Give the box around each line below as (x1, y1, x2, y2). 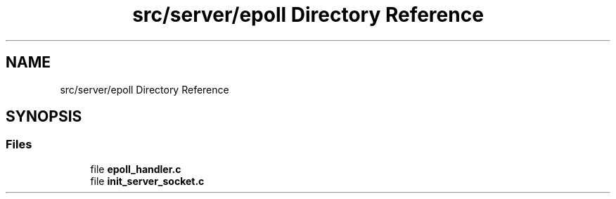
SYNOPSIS (6, 108, 82, 126)
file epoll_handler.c (90, 162, 181, 175)
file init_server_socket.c (90, 174, 205, 187)
